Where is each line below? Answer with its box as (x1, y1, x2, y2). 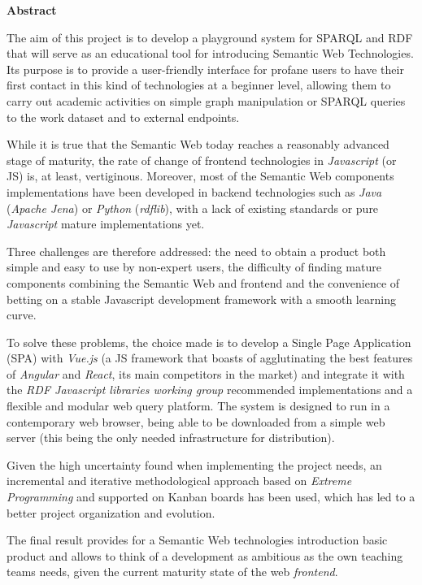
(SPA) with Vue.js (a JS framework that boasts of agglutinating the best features (7, 349, 413, 366)
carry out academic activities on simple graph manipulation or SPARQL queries (7, 92, 406, 109)
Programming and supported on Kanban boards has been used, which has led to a (7, 488, 415, 505)
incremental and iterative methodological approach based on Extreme (7, 472, 352, 489)
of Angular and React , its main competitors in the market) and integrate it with (7, 365, 405, 382)
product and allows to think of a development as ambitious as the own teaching (7, 547, 403, 564)
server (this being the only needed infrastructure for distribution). (7, 429, 335, 446)
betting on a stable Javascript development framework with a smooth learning (7, 290, 396, 307)
